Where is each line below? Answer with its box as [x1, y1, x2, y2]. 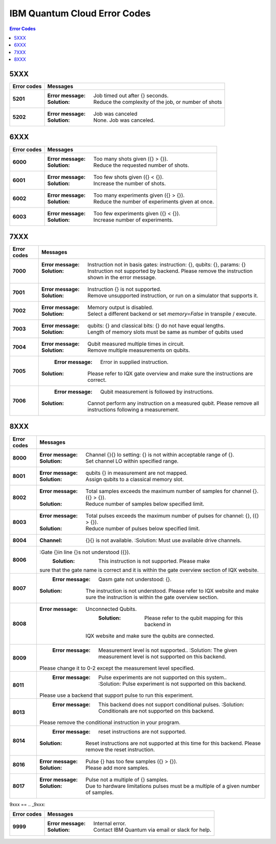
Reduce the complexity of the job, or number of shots [93, 99, 222, 106]
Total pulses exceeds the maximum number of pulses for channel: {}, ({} [85, 512, 259, 519]
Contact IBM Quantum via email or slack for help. [93, 826, 212, 833]
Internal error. [93, 819, 126, 827]
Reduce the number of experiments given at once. [93, 198, 214, 205]
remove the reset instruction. [85, 746, 155, 753]
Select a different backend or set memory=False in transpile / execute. [87, 310, 257, 317]
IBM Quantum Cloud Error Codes [9, 8, 151, 19]
